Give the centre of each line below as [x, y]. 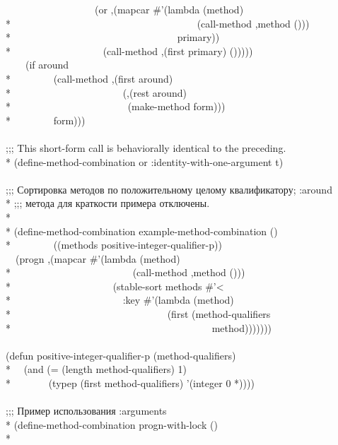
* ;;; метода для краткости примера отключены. [108, 203]
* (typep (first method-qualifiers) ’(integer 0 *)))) [130, 383]
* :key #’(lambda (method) [120, 300]
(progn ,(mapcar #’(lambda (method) [98, 258]
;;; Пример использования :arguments [86, 411]
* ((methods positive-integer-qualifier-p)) [114, 245]
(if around [47, 65]
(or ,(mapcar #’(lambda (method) [169, 9]
